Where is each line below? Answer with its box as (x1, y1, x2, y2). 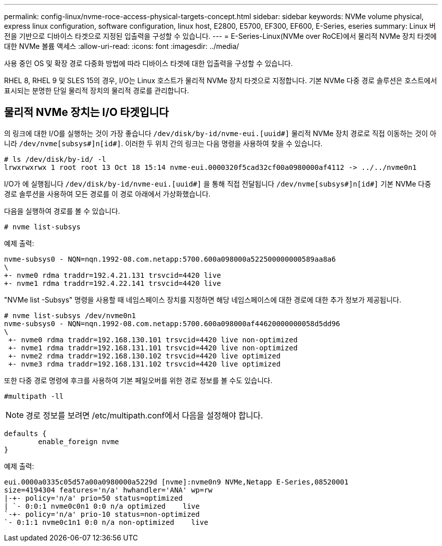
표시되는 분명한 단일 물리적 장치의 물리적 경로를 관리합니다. (4, 86, 189, 95)
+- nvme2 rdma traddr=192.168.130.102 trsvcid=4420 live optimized (8, 351, 281, 360)
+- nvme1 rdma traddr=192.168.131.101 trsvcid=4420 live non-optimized (8, 343, 298, 352)
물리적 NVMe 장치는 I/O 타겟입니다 (4, 106, 169, 119)
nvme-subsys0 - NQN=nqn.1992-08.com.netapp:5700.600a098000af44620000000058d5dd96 (4, 319, 340, 328)
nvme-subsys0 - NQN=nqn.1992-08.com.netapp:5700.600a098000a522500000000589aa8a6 (4, 255, 336, 263)
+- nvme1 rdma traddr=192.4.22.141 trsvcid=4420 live (4, 279, 221, 287)
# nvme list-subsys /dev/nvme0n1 (4, 311, 136, 320)
